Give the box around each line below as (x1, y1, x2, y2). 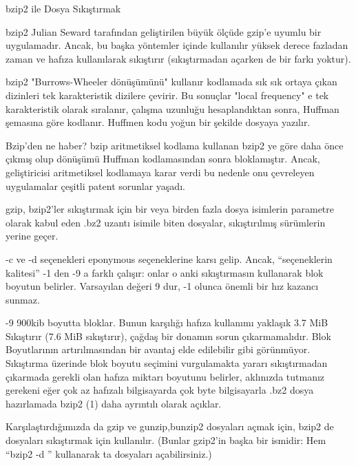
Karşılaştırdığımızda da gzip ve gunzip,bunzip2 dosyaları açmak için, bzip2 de (6, 419, 334, 434)
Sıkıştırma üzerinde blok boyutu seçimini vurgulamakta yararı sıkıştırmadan (6, 356, 328, 370)
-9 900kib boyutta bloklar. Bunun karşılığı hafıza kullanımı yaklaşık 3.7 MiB (6, 315, 328, 330)
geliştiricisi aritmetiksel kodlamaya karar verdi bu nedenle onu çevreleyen (6, 165, 315, 179)
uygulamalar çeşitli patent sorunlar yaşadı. (6, 178, 185, 193)
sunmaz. (6, 292, 40, 306)
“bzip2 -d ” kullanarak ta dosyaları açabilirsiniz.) (6, 446, 212, 460)
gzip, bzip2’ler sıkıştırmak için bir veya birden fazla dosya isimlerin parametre (6, 202, 334, 216)
